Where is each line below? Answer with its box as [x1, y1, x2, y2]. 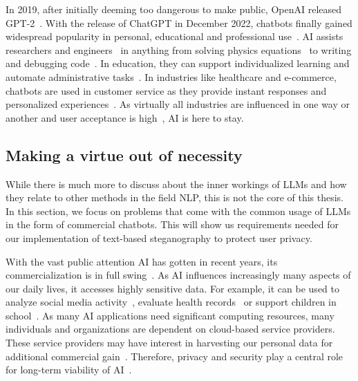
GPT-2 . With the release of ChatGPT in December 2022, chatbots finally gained [6, 15, 352, 30]
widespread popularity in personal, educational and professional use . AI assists [6, 29, 343, 44]
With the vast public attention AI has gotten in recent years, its [6, 254, 278, 268]
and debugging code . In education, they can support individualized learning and [6, 56, 350, 71]
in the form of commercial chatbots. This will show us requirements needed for [6, 217, 339, 232]
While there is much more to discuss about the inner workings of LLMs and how [6, 176, 347, 191]
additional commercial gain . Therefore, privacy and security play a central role [6, 349, 343, 363]
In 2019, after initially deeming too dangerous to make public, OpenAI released [6, 2, 342, 16]
